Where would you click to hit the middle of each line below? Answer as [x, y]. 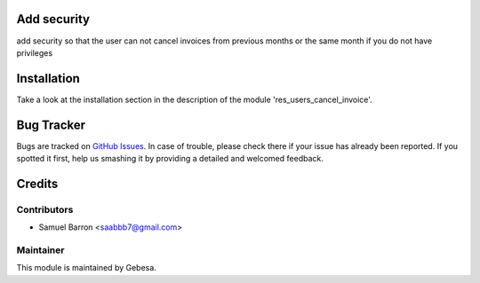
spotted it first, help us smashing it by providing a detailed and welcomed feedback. [170, 159]
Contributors [45, 209]
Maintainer [40, 250]
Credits [37, 183]
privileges [35, 52]
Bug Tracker [51, 125]
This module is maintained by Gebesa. [87, 268]
